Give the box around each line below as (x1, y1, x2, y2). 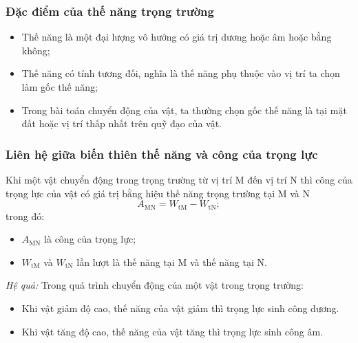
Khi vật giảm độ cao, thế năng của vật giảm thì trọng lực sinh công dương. (21, 301, 339, 316)
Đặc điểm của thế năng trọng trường (6, 2, 214, 19)
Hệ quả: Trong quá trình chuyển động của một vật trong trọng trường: (6, 278, 304, 292)
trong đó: (6, 208, 45, 223)
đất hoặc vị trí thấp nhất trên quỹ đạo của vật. (21, 116, 222, 131)
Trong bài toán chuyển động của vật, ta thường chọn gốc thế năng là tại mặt (21, 102, 347, 117)
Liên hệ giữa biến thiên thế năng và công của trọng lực (6, 145, 318, 162)
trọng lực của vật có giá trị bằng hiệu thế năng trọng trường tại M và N (6, 186, 310, 200)
